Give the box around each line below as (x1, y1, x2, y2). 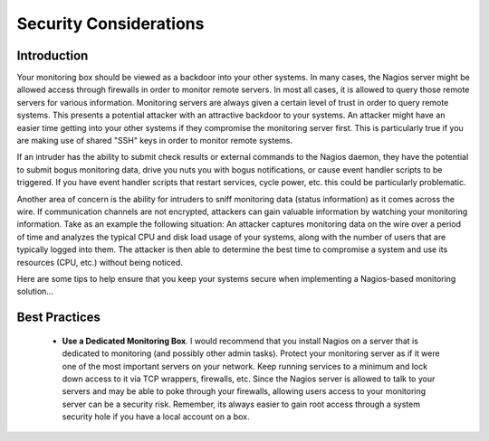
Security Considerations (16, 14, 205, 33)
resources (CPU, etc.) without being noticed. (16, 257, 183, 267)
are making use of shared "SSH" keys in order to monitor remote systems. (16, 136, 293, 146)
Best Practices (16, 310, 101, 325)
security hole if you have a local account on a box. (62, 411, 250, 422)
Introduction (16, 48, 89, 63)
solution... (16, 286, 54, 297)
